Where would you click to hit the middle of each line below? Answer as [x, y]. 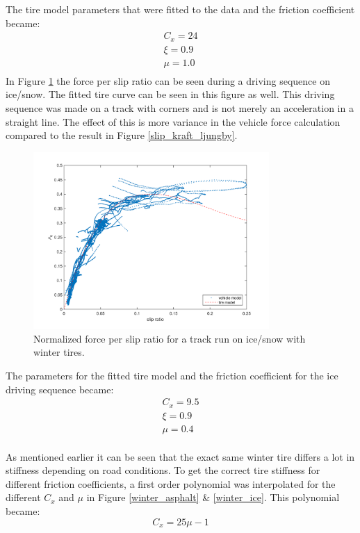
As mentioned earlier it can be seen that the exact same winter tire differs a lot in [180, 456]
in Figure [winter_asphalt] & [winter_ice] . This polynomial [213, 497]
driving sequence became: [60, 389]
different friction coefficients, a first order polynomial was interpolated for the [171, 483]
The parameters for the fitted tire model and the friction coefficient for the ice [172, 375]
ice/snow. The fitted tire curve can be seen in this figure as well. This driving [170, 94]
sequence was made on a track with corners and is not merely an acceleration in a [180, 107]
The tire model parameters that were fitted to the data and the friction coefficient [180, 9]
